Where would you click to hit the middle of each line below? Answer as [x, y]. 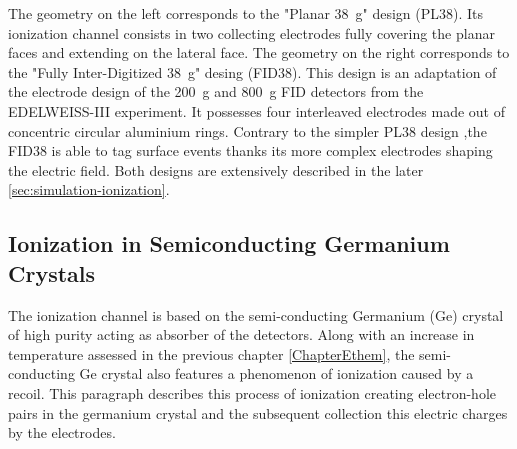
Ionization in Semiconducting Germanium [229, 243]
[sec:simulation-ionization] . [89, 189]
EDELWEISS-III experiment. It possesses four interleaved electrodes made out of [257, 110]
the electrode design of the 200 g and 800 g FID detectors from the [216, 91]
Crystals [52, 272]
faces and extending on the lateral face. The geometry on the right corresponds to [259, 52]
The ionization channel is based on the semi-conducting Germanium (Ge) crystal [256, 314]
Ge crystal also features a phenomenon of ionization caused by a [276, 373]
